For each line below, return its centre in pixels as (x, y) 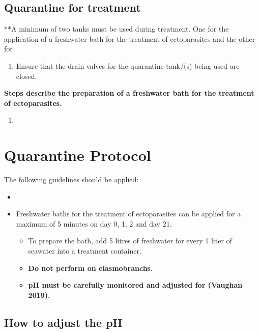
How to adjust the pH (63, 322)
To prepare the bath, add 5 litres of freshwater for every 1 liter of (130, 241)
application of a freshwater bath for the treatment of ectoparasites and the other (130, 38)
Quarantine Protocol (78, 155)
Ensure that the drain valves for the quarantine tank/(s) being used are (128, 65)
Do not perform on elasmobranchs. (91, 268)
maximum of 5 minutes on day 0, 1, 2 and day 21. (94, 223)
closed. (26, 76)
